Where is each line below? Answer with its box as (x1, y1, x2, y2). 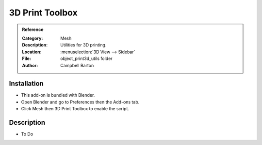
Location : (22, 49, 42, 55)
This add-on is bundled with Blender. (21, 92, 95, 98)
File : (22, 56, 31, 61)
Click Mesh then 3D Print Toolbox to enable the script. (21, 106, 130, 112)
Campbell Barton (60, 62, 94, 68)
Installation (9, 80, 44, 88)
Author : (22, 62, 38, 68)
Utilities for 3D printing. (60, 42, 107, 48)
